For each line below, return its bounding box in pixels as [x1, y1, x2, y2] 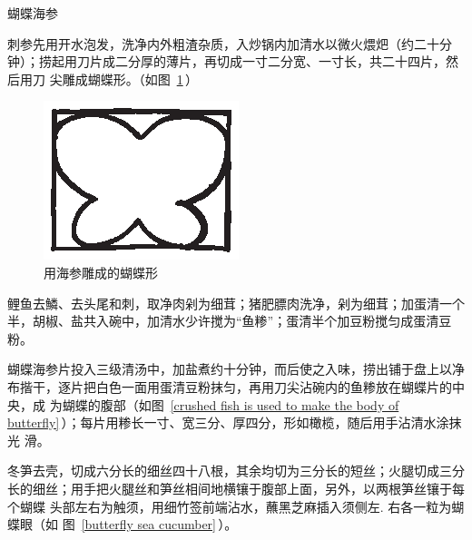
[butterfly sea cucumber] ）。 [81, 515, 238, 534]
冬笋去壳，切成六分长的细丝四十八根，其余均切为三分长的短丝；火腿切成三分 [7, 461, 465, 480]
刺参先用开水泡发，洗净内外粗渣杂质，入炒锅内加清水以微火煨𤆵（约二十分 [7, 34, 452, 53]
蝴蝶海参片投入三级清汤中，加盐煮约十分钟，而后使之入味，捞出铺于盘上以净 [7, 359, 465, 378]
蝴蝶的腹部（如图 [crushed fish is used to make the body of [62, 395, 399, 414]
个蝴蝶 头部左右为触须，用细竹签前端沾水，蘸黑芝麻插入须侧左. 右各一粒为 [7, 496, 452, 515]
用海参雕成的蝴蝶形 [44, 262, 158, 281]
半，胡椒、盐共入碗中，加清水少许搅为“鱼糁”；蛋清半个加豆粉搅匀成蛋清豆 [7, 311, 452, 330]
